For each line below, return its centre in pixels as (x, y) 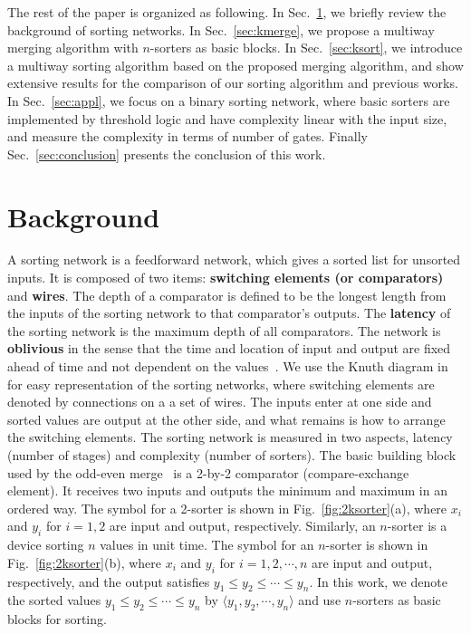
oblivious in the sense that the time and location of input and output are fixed (229, 348)
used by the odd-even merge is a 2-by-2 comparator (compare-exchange (208, 472)
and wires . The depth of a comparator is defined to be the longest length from (227, 295)
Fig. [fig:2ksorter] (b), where (84, 562)
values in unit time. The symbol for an (207, 545)
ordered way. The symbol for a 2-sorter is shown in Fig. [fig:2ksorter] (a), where (227, 508)
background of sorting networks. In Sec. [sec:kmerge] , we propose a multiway (221, 29)
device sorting (46, 545)
